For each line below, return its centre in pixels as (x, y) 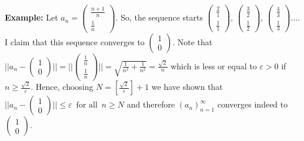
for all (87, 105)
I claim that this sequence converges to (75, 41)
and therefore (151, 104)
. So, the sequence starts (159, 17)
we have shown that (187, 87)
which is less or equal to (214, 66)
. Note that (193, 41)
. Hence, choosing (62, 87)
